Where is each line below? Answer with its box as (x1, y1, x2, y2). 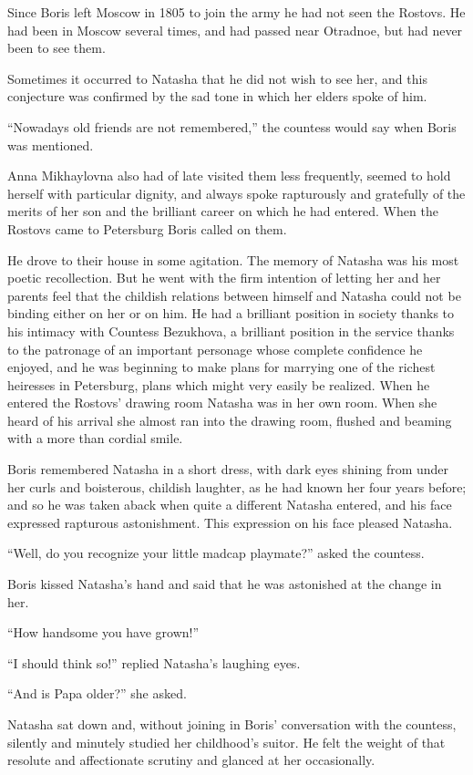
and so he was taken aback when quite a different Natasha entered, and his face (7, 495, 452, 514)
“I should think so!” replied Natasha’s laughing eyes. (7, 653, 301, 672)
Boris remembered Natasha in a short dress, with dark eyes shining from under (7, 460, 449, 479)
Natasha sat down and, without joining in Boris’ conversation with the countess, (7, 715, 457, 733)
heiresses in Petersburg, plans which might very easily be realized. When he (7, 375, 430, 394)
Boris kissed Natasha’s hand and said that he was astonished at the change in (7, 574, 442, 594)
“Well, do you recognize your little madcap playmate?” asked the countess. (7, 543, 425, 563)
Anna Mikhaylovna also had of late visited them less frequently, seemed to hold (7, 166, 451, 185)
